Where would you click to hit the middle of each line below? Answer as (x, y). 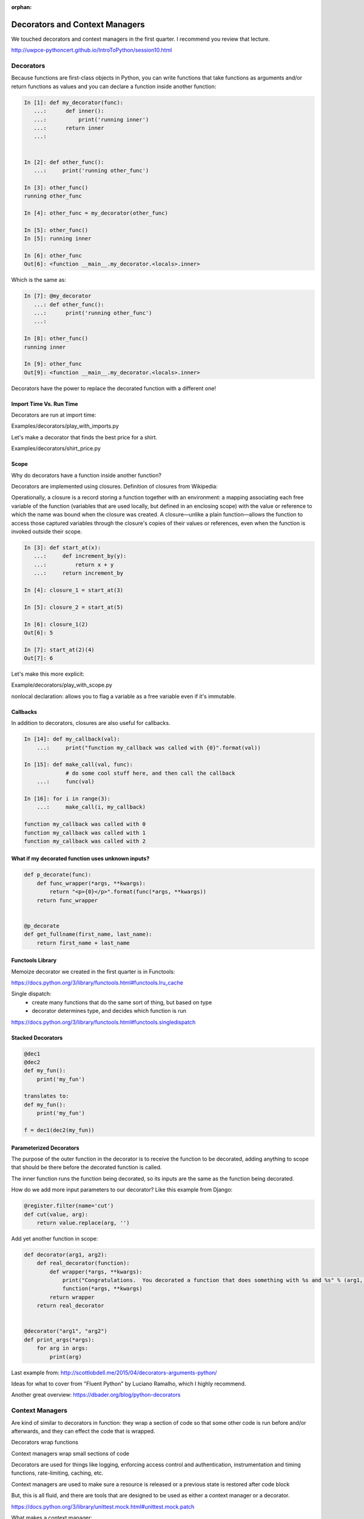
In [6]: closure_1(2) (56, 624)
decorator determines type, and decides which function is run (109, 1011)
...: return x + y (74, 564)
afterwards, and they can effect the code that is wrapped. (83, 1431)
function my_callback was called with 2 (85, 841)
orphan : (22, 7)
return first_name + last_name (83, 943)
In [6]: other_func (53, 255)
